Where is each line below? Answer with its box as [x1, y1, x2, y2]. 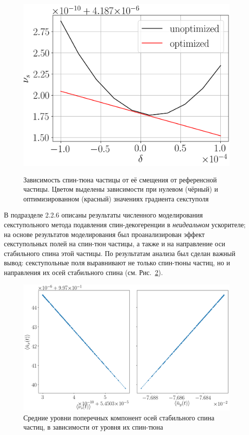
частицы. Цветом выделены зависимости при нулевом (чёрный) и [23, 184, 218, 194]
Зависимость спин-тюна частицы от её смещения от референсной [23, 174, 217, 184]
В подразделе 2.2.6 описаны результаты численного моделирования [4, 210, 203, 220]
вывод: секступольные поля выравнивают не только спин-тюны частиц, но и [4, 257, 230, 268]
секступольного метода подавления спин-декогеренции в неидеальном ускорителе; [4, 219, 246, 229]
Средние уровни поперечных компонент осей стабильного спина [23, 412, 214, 422]
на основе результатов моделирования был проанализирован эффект [4, 229, 205, 239]
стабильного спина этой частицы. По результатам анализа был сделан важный [4, 248, 235, 258]
